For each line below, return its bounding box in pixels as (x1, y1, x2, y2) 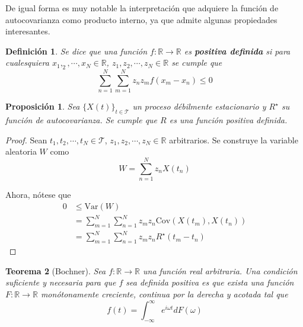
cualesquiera (5, 56, 49, 69)
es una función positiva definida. (169, 114, 288, 126)
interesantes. (5, 25, 50, 37)
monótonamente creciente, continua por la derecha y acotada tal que (40, 288, 288, 300)
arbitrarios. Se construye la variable (169, 133, 298, 146)
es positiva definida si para (184, 44, 291, 57)
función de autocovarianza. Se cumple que (5, 114, 158, 126)
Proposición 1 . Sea (5, 100, 80, 113)
